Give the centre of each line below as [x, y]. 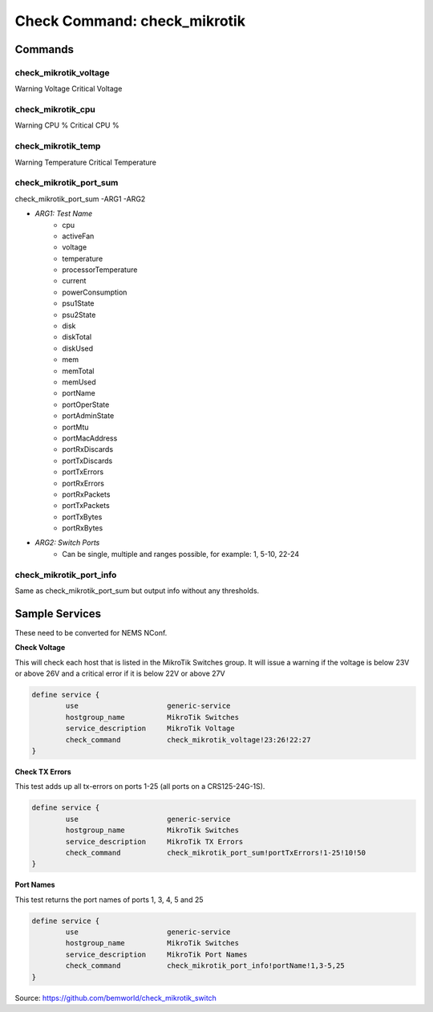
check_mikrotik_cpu [55, 110]
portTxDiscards [87, 461]
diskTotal [77, 337]
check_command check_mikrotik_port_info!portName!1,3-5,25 [205, 966]
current [74, 281]
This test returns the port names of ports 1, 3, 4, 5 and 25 [109, 900]
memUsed [79, 382]
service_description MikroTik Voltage [150, 729]
